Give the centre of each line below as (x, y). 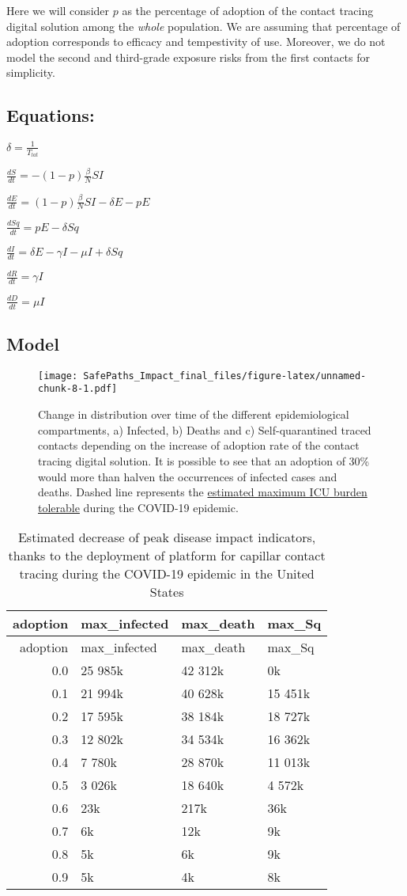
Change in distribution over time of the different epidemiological (194, 414)
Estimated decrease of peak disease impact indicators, (167, 537)
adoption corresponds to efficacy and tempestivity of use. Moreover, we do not (196, 42)
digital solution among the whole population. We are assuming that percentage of (203, 26)
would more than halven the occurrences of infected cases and (188, 476)
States (167, 592)
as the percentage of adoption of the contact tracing (248, 10)
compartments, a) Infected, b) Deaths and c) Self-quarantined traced (205, 429)
